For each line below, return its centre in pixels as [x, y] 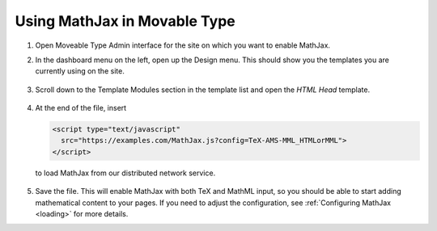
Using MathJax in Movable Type [125, 21]
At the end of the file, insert [81, 108]
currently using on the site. [80, 71]
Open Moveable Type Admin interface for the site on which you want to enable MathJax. [183, 45]
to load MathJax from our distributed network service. [125, 173]
